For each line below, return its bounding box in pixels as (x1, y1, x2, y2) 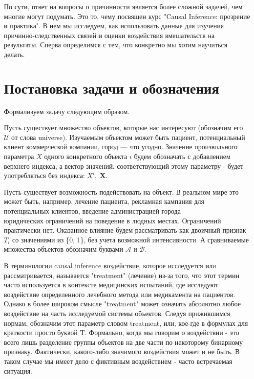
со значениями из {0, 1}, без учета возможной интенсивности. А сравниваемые (12, 234, 249, 244)
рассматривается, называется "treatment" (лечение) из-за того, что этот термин (4, 270, 239, 280)
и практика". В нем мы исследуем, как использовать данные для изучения (4, 20, 224, 31)
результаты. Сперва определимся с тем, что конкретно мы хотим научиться (4, 40, 228, 50)
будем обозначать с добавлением (134, 151, 231, 161)
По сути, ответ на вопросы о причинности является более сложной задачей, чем (4, 1, 243, 11)
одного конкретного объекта (44, 151, 127, 161)
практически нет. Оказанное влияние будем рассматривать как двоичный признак (4, 225, 246, 235)
